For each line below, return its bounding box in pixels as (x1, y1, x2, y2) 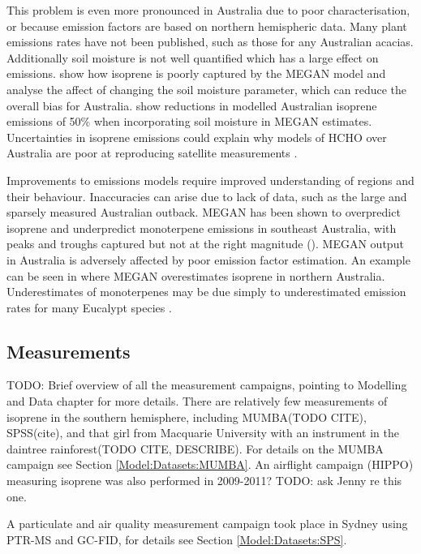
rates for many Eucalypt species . (6, 298, 172, 316)
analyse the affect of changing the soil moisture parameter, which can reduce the (6, 80, 407, 97)
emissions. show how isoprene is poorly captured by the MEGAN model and (6, 65, 386, 82)
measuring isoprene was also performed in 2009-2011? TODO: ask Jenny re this (6, 472, 402, 489)
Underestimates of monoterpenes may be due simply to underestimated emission (6, 283, 406, 300)
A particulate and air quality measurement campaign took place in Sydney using (6, 515, 408, 532)
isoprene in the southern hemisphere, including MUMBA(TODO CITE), (6, 408, 367, 425)
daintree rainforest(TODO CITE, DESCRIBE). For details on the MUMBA (6, 440, 384, 457)
